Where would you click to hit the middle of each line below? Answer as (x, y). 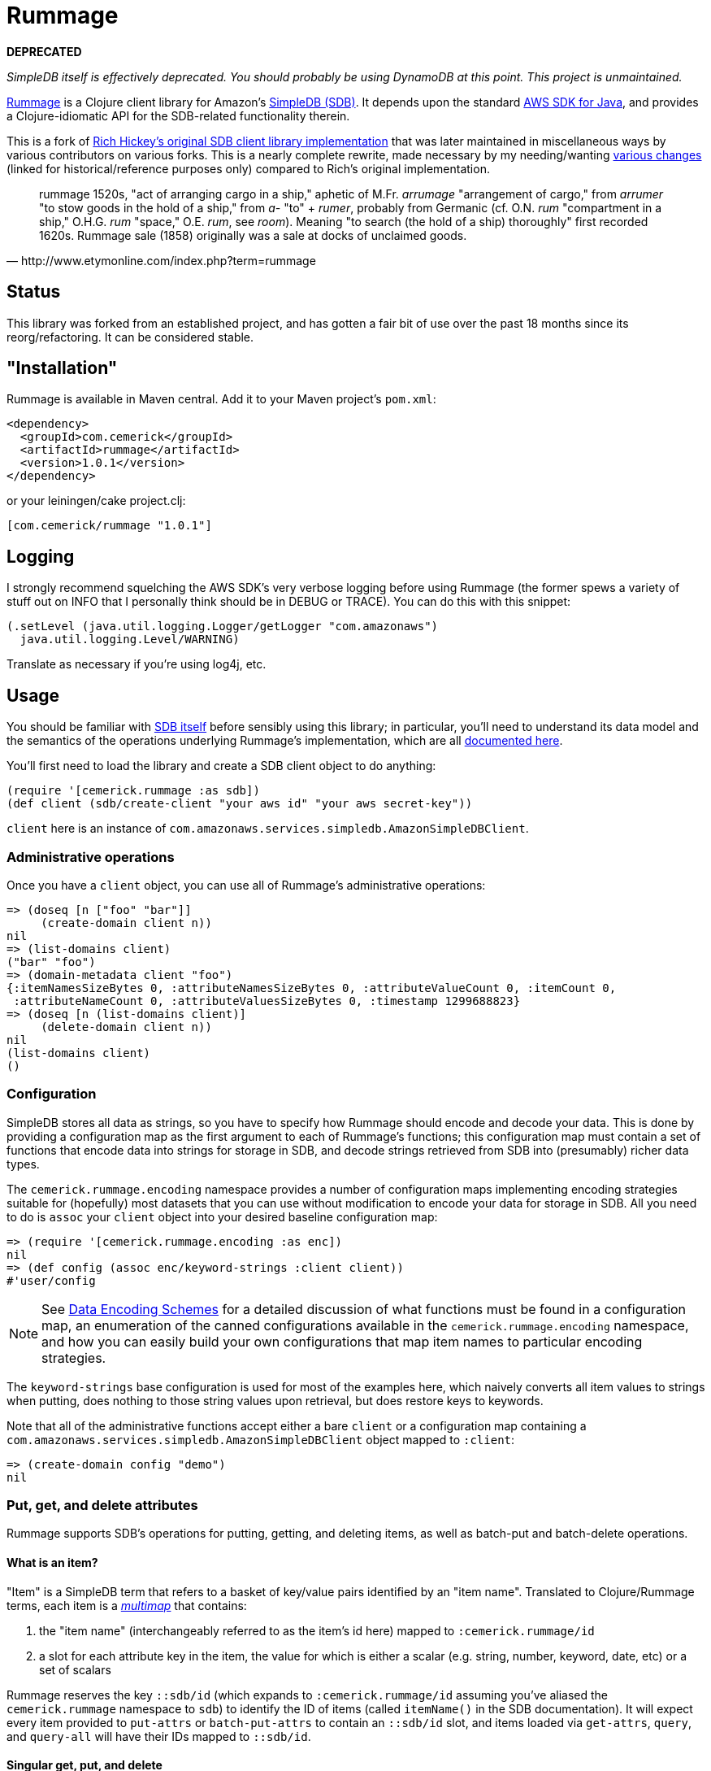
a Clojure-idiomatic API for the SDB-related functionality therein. (178, 115)
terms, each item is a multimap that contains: (127, 1605)
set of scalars (75, 1669)
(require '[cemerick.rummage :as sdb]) (133, 791)
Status (34, 292)
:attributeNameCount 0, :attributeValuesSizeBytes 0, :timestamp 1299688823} (267, 1001)
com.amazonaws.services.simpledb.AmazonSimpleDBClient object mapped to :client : (261, 1439)
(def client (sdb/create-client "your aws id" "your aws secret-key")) (240, 804)
